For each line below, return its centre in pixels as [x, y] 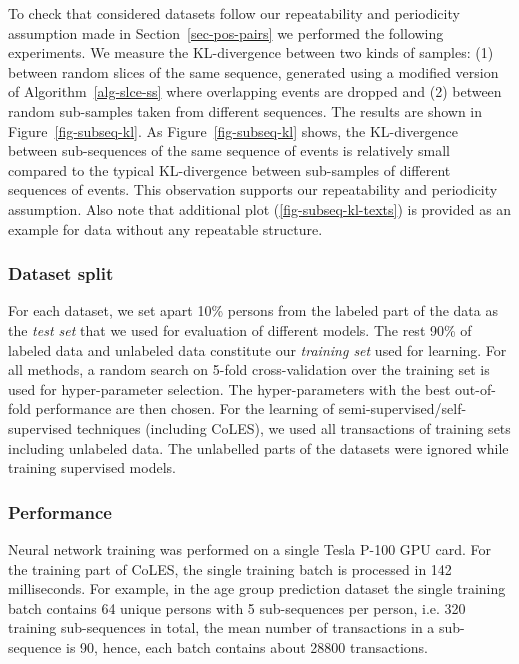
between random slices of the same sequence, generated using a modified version [253, 71]
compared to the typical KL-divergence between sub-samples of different [229, 169]
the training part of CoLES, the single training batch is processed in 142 [230, 568]
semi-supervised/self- [402, 408]
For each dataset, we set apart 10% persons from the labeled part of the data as [253, 310]
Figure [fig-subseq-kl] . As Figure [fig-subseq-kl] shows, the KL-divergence [233, 130]
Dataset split [61, 273]
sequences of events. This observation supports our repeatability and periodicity [253, 189]
